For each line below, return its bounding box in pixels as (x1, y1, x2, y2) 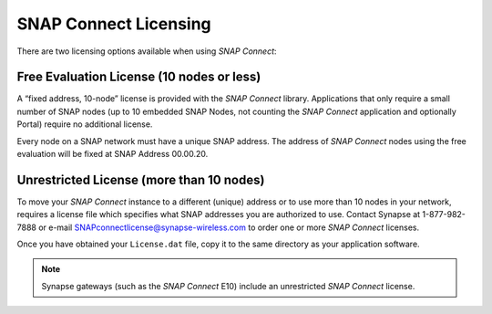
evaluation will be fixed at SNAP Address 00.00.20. (16, 149, 209, 160)
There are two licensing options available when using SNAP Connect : (16, 46, 277, 57)
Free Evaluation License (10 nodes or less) (16, 69, 261, 85)
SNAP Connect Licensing (16, 14, 211, 34)
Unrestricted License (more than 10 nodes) (16, 172, 265, 187)
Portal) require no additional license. (16, 119, 153, 130)
